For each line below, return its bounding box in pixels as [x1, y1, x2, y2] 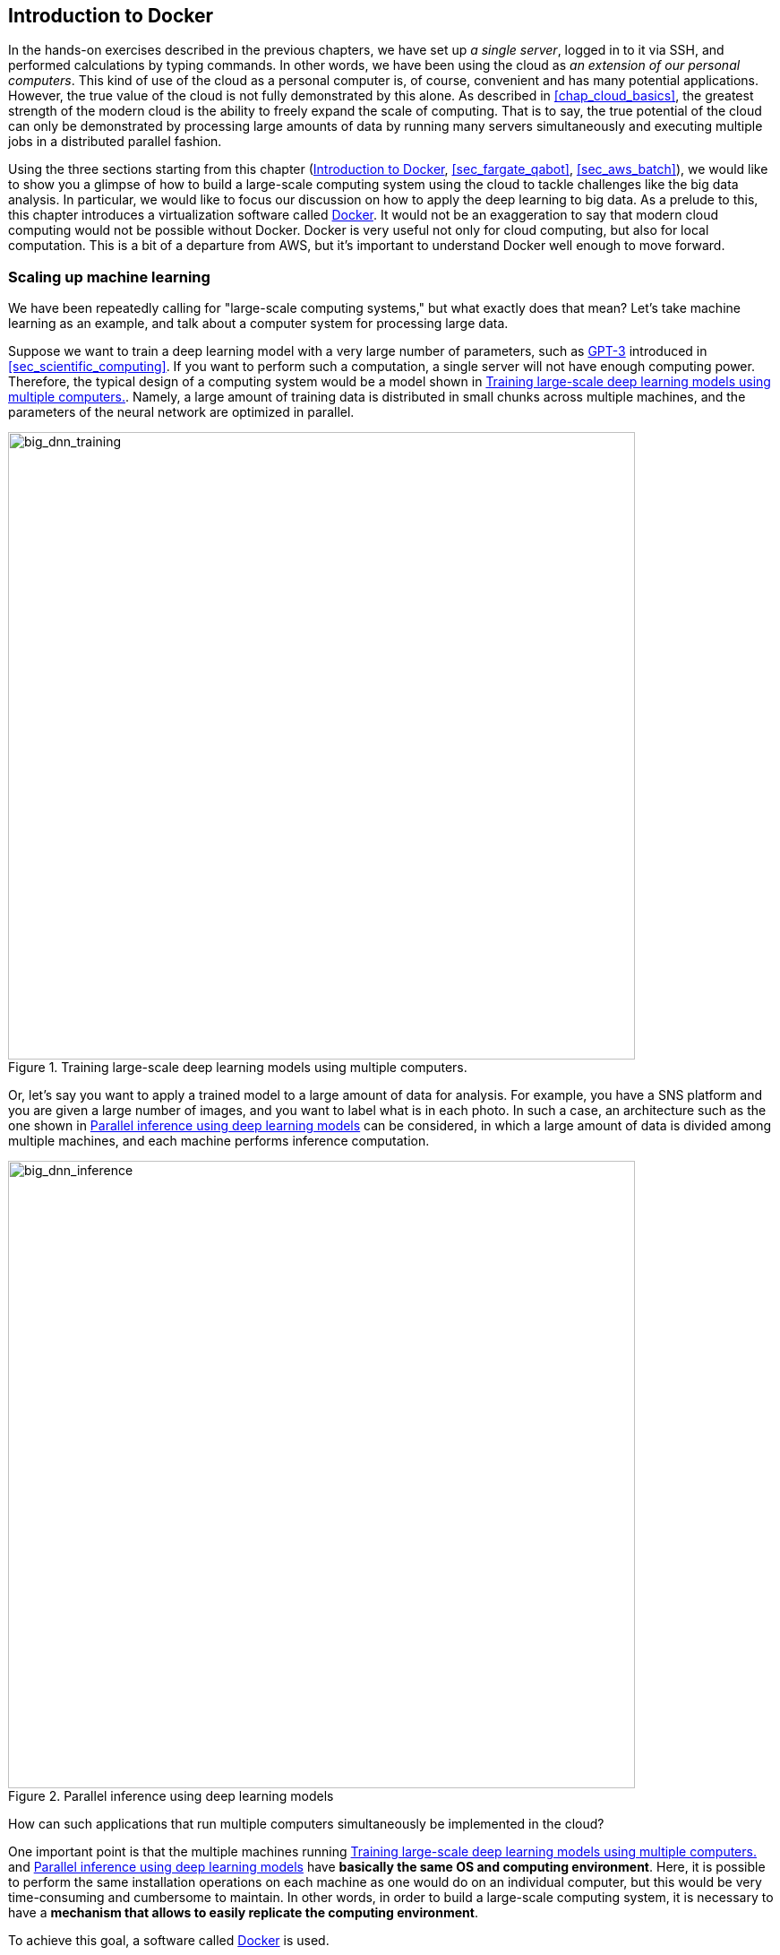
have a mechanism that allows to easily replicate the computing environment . [8, 1905, 478, 1921]
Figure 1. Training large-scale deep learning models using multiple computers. [8, 1060, 467, 1076]
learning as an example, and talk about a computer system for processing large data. [8, 316, 509, 332]
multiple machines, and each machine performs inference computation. [8, 1133, 430, 1149]
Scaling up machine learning [8, 267, 210, 286]
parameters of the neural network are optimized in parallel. [8, 404, 355, 420]
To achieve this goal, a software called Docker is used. [8, 1933, 330, 1949]
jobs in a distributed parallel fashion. [8, 134, 222, 150]
